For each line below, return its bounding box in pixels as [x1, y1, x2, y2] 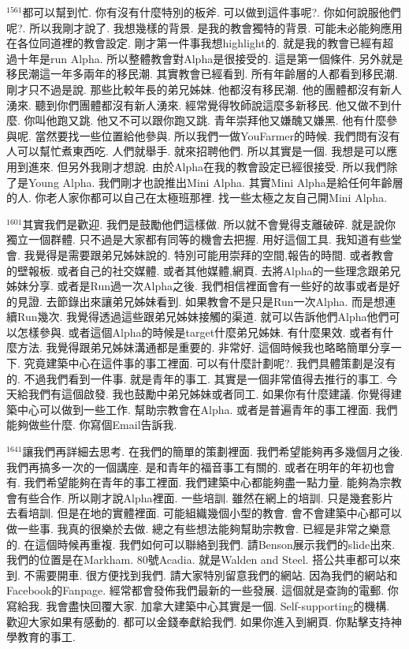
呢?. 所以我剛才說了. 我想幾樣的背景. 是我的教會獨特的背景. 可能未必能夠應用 [6, 19, 403, 35]
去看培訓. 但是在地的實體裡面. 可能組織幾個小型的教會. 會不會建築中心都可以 [6, 505, 402, 521]
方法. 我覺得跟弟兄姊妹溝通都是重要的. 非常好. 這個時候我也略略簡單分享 [17, 339, 391, 356]
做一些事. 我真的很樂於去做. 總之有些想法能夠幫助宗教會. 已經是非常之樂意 [6, 520, 391, 536]
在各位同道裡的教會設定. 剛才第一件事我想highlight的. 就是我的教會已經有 [6, 35, 383, 51]
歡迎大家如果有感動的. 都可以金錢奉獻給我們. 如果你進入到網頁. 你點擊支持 [6, 613, 391, 629]
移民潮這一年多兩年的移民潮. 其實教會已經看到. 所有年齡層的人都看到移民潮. [6, 65, 398, 82]
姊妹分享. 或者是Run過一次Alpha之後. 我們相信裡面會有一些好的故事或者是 [6, 278, 389, 294]
